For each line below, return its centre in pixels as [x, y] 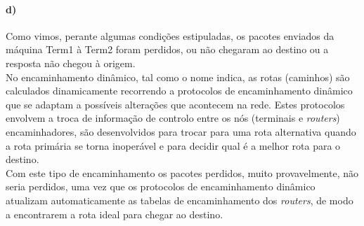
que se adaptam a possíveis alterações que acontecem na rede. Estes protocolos [175, 104]
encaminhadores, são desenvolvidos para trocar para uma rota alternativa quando [181, 131]
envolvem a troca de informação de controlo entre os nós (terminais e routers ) [173, 118]
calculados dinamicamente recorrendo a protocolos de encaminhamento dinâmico [179, 91]
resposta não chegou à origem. [71, 63]
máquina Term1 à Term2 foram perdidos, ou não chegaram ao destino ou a [167, 49]
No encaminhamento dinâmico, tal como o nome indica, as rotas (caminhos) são [178, 77]
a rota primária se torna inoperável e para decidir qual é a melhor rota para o [173, 145]
